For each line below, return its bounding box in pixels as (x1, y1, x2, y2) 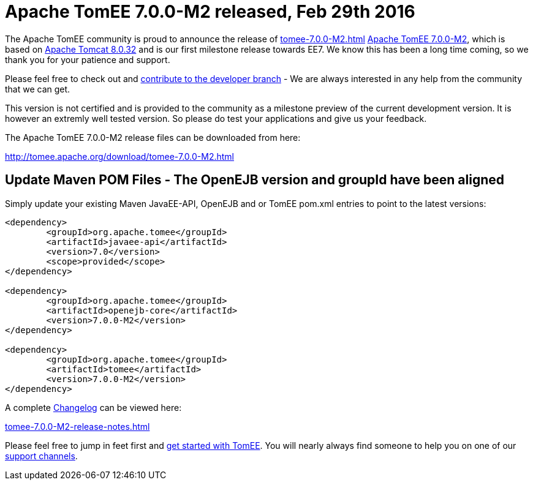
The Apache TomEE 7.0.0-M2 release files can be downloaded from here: (5, 132, 301, 143)
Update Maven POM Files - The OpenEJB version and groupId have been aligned (5, 172, 505, 188)
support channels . (5, 450, 78, 461)
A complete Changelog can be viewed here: (5, 402, 182, 413)
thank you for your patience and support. (5, 54, 170, 65)
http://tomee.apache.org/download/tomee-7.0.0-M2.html (5, 151, 234, 162)
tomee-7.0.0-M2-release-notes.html (5, 421, 150, 432)
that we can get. (5, 83, 70, 94)
